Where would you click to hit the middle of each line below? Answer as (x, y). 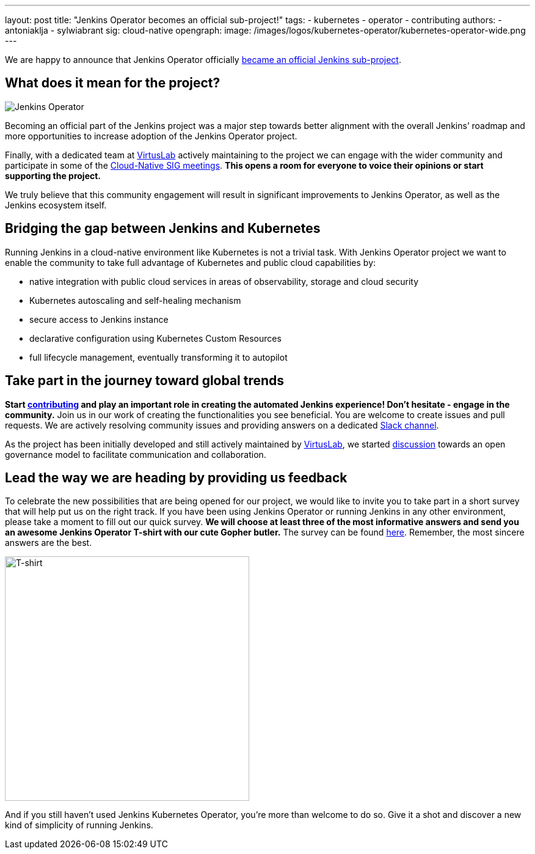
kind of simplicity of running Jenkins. (79, 825)
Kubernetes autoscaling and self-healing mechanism (135, 300)
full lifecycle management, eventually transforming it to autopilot (158, 357)
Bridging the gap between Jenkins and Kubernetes (163, 229)
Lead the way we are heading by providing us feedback (176, 477)
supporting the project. (53, 175)
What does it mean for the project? (113, 83)
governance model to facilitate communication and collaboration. (136, 454)
